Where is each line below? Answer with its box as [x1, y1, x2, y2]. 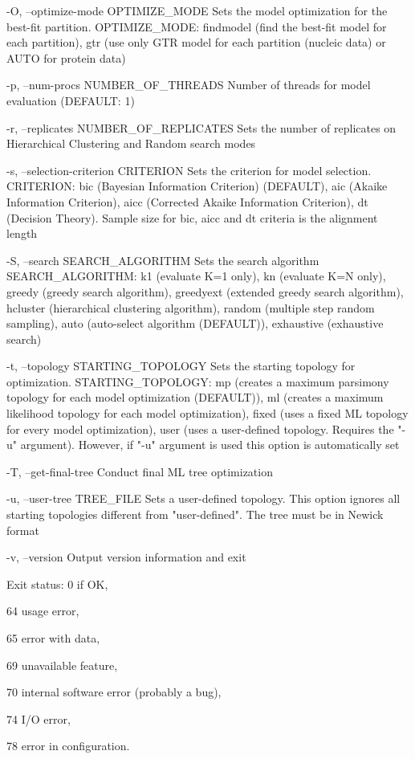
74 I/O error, [6, 710, 71, 727]
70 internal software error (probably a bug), [6, 684, 222, 700]
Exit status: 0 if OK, [6, 575, 108, 592]
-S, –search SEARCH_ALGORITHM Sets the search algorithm [6, 251, 319, 268]
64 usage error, [6, 602, 79, 619]
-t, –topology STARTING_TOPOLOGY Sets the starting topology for [6, 357, 356, 374]
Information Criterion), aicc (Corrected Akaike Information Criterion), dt [6, 193, 368, 210]
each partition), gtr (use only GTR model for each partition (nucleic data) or [6, 34, 386, 51]
